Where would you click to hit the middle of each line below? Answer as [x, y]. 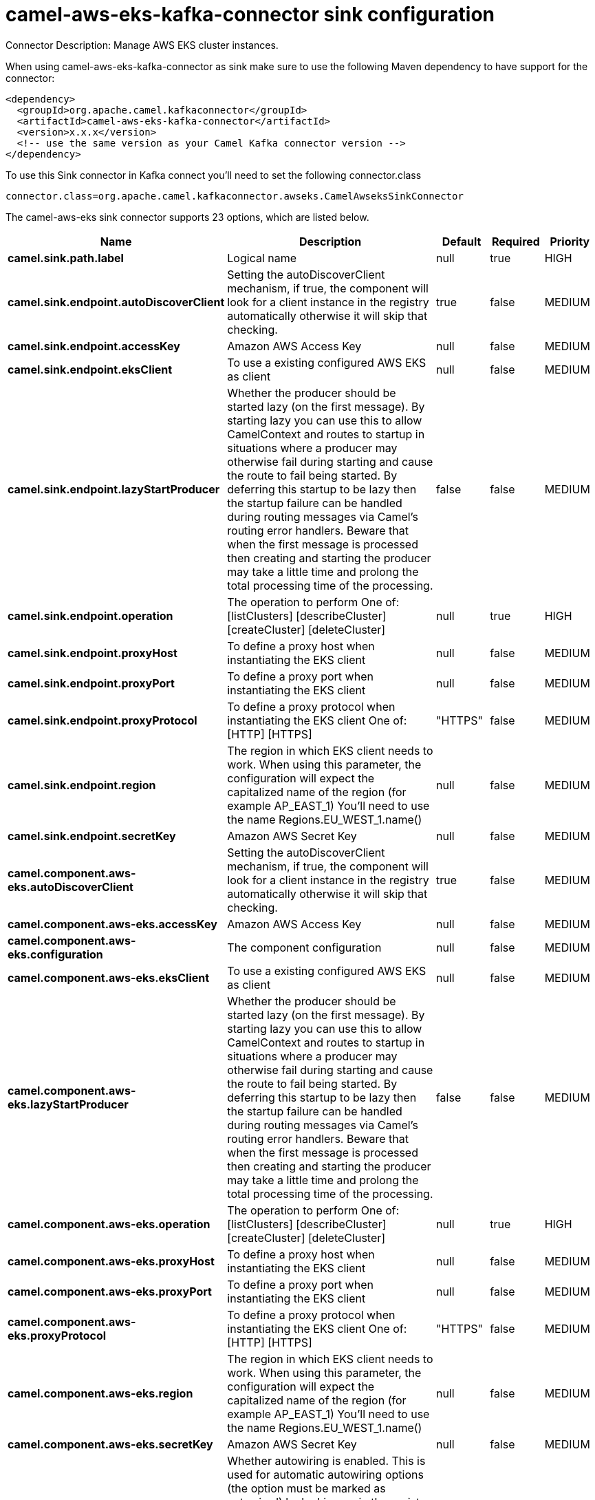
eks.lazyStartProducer [68, 1104]
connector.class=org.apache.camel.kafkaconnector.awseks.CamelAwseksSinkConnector [235, 196]
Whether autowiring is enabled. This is [326, 1460]
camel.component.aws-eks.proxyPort [110, 1291]
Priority [570, 241]
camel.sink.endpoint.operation [90, 615]
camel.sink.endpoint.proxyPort [91, 683]
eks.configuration [55, 954]
